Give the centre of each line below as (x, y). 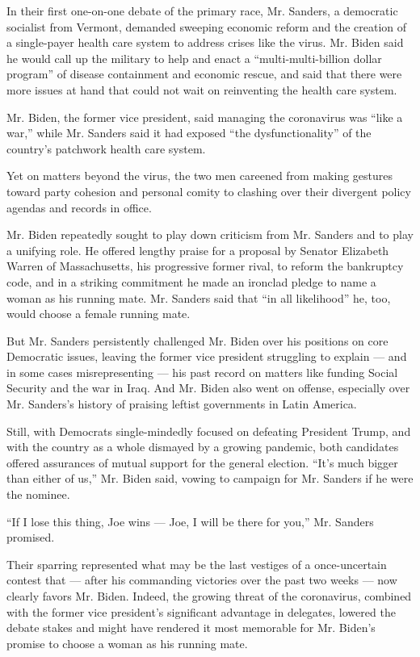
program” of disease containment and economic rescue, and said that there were (204, 74)
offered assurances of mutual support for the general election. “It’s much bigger (202, 462)
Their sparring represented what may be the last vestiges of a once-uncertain (197, 564)
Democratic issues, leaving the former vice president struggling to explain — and (207, 356)
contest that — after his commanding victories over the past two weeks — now (202, 580)
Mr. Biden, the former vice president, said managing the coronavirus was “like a (205, 117)
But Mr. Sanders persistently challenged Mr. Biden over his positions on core (197, 340)
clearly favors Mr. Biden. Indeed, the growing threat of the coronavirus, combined (209, 596)
